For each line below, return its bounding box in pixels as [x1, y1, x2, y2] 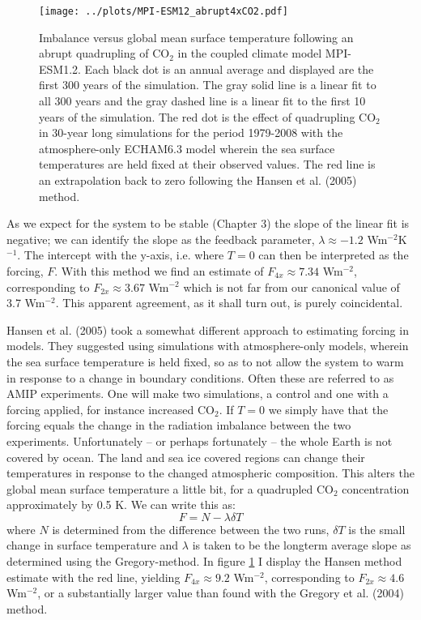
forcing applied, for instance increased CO [6, 400, 215, 417]
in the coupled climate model [177, 45, 322, 62]
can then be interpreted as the [258, 246, 409, 263]
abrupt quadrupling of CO [39, 45, 170, 62]
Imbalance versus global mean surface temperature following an [39, 28, 354, 45]
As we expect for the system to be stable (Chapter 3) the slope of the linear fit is [6, 215, 410, 232]
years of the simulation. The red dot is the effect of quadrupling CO [39, 108, 376, 125]
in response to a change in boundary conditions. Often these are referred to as [6, 369, 394, 386]
